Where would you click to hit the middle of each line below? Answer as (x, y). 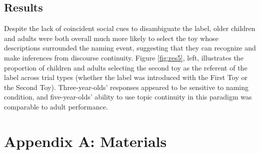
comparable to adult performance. (56, 106)
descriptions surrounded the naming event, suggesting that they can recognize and (130, 48)
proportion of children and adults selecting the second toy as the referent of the (126, 67)
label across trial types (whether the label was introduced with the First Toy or (126, 77)
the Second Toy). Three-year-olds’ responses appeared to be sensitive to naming (126, 87)
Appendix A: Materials (85, 141)
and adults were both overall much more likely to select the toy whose (111, 38)
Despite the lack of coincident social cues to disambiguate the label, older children (130, 28)
